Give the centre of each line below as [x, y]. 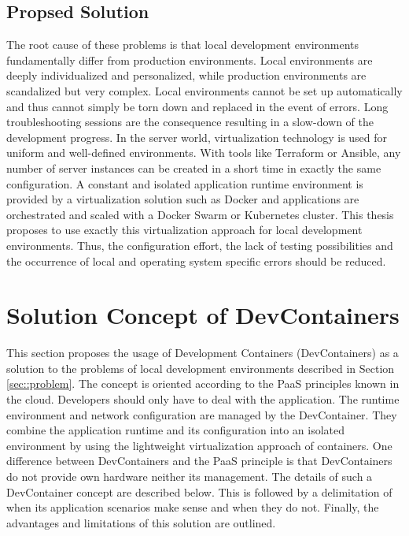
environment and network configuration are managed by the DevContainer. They [202, 414]
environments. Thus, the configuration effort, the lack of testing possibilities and [200, 245]
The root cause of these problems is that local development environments [183, 45]
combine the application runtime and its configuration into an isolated [175, 430]
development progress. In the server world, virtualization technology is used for [197, 137]
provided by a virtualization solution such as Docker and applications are [183, 199]
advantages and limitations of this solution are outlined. [141, 522]
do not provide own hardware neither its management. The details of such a [190, 476]
